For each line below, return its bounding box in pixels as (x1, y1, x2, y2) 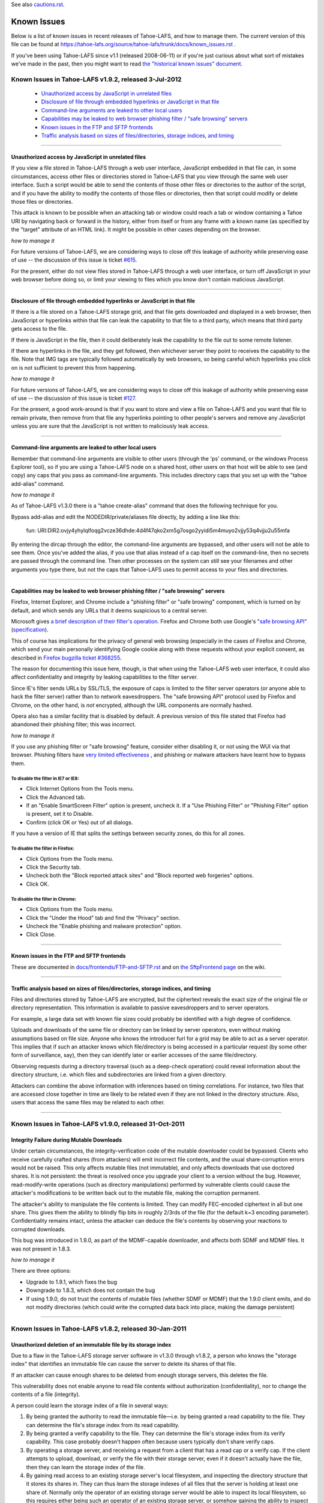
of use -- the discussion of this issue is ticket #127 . (11, 394, 137, 402)
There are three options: (11, 1267, 71, 1275)
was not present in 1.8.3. (11, 1245, 71, 1252)
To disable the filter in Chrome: (11, 896, 77, 902)
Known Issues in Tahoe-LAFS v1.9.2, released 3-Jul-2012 (11, 75, 182, 84)
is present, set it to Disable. (26, 810, 94, 818)
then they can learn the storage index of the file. (26, 1463, 145, 1471)
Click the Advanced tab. (26, 794, 86, 801)
